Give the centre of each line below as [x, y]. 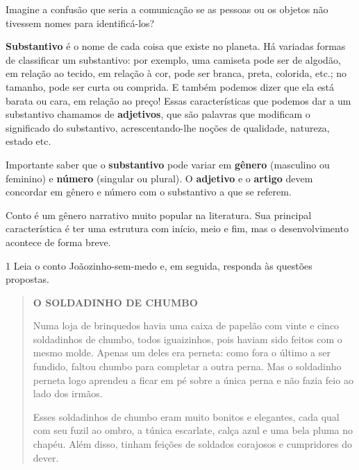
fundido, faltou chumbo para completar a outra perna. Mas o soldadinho [187, 366]
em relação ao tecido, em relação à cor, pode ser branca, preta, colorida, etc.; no [176, 73]
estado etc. [28, 141]
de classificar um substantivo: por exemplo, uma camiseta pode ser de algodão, [173, 59]
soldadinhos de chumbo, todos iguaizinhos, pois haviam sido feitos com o [187, 339]
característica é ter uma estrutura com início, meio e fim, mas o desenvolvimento [177, 228]
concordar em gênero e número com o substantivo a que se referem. [149, 192]
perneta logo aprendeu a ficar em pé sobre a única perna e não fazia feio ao [193, 380]
